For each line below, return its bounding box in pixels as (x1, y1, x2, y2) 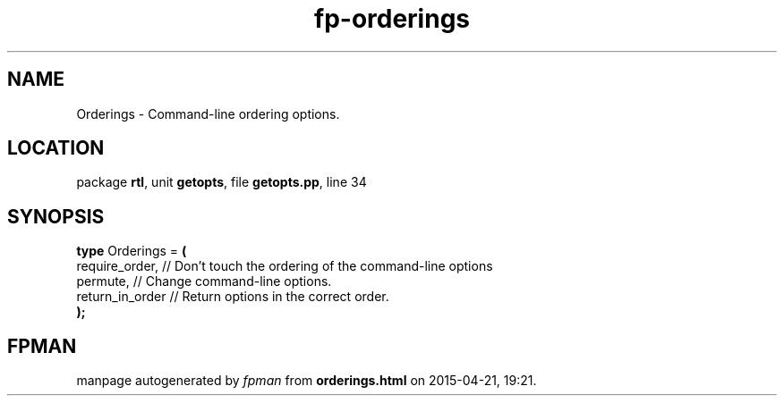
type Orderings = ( (76, 243, 187, 259)
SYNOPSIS (7, 205, 105, 228)
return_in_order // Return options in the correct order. (76, 289, 389, 305)
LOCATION (7, 137, 105, 160)
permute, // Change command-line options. (76, 273, 332, 290)
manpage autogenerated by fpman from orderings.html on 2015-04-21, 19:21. (76, 373, 537, 389)
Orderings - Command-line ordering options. (76, 105, 340, 122)
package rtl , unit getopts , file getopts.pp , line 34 (76, 174, 367, 190)
